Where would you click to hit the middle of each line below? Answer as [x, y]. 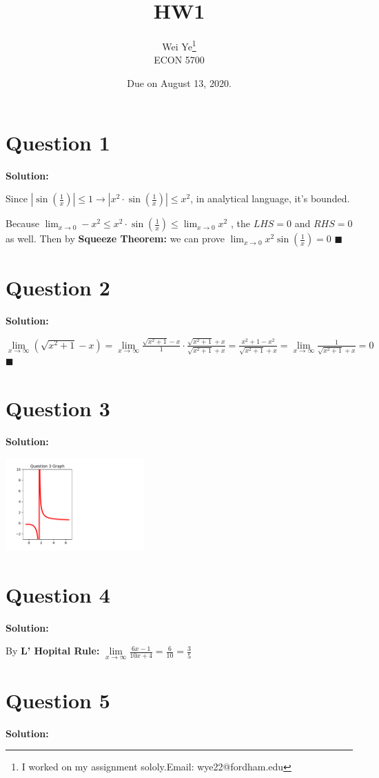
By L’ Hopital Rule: [53, 651]
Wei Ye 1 [179, 45]
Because [22, 223]
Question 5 [58, 700]
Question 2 [58, 288]
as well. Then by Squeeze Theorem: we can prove [115, 239]
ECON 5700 [179, 60]
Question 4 [58, 594]
